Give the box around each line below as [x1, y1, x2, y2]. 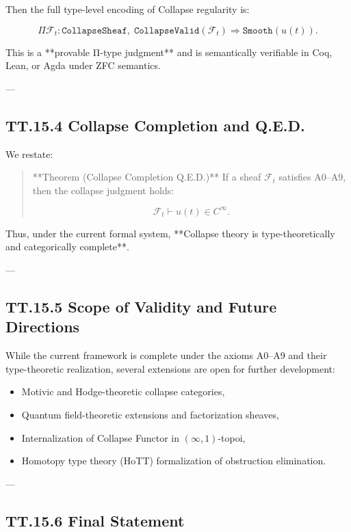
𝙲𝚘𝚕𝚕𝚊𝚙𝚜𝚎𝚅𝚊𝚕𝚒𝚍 [133, 25, 200, 36]
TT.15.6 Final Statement [5, 509, 185, 531]
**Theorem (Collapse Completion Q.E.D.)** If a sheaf [32, 170, 261, 184]
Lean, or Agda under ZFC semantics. [5, 58, 161, 72]
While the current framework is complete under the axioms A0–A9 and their [5, 348, 327, 362]
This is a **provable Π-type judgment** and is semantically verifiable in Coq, [5, 44, 333, 59]
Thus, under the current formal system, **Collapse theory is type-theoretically [5, 226, 335, 240]
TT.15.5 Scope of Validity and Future [5, 296, 277, 317]
